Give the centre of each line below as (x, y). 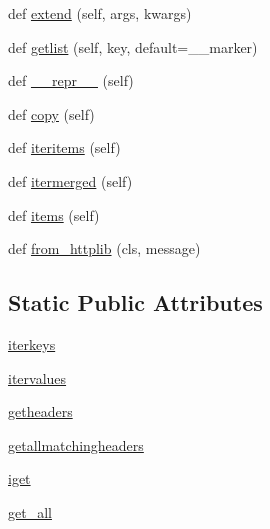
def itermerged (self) (70, 180)
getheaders (40, 411)
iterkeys (32, 343)
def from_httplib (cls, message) (104, 248)
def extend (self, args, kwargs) (100, 13)
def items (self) (54, 214)
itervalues (37, 377)
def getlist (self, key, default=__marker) (133, 46)
